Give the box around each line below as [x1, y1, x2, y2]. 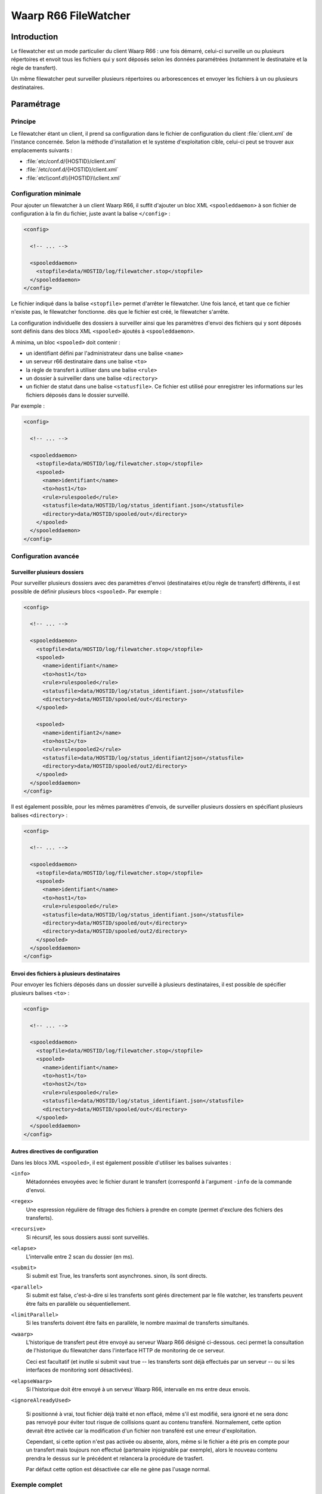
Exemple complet [11, 1480, 63, 1489]
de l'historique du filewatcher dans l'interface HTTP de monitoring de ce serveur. [26, 1347, 225, 1354]
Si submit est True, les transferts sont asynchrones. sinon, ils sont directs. [26, 1272, 208, 1279]
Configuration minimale [11, 189, 81, 197]
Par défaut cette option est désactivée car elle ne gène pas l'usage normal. [26, 1466, 211, 1473]
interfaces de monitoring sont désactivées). [26, 1366, 134, 1374]
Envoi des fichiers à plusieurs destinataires [11, 970, 120, 977]
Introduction [11, 32, 58, 42]
